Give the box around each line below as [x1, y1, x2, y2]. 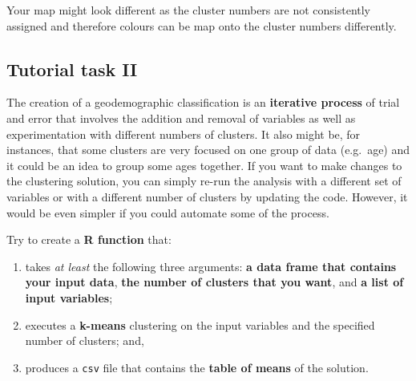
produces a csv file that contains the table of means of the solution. [25, 359, 369, 375]
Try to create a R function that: [6, 231, 172, 248]
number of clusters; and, [25, 332, 144, 349]
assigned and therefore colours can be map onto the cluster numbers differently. [6, 17, 397, 34]
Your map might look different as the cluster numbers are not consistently [6, 2, 371, 18]
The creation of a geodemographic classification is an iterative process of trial [6, 94, 400, 111]
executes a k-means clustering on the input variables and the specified [25, 316, 375, 333]
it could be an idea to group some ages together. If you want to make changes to [6, 156, 402, 173]
